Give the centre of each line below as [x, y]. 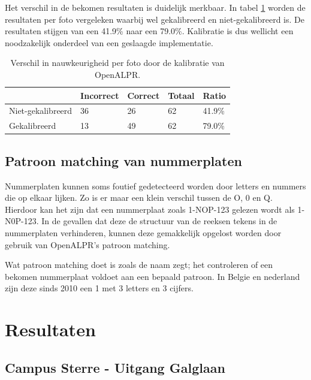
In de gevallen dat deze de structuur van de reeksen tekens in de [159, 221]
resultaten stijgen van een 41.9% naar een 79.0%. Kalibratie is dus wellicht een [149, 31]
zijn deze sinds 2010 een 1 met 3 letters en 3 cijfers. [99, 288]
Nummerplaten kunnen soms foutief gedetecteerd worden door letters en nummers [155, 186]
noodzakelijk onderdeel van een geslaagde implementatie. [109, 42]
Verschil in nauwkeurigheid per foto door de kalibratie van [117, 63]
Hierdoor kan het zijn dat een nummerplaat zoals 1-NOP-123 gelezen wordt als [150, 209]
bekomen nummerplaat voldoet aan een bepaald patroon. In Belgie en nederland [153, 276]
